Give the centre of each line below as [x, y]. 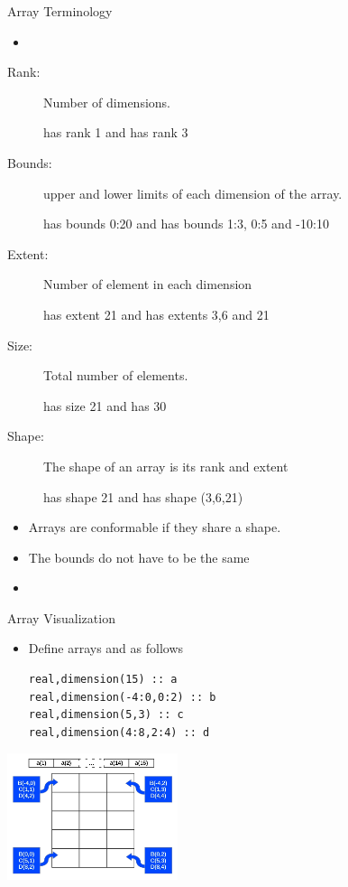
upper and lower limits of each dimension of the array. [193, 193]
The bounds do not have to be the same [139, 557]
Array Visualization [61, 617]
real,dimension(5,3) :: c [106, 715]
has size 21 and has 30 [105, 405]
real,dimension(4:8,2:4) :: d [119, 732]
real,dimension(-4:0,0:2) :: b [122, 697]
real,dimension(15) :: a [103, 680]
